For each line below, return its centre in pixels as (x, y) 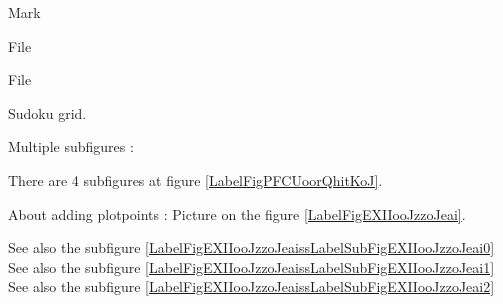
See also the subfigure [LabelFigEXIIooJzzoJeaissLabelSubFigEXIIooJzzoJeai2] (251, 286)
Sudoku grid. (47, 112)
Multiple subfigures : (71, 146)
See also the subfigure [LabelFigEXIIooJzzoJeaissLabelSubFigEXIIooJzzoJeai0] (251, 247)
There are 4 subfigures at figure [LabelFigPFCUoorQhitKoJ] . (195, 179)
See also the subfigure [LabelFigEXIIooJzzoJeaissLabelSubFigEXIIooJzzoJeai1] (251, 266)
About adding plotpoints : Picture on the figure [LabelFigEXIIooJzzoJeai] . (237, 213)
